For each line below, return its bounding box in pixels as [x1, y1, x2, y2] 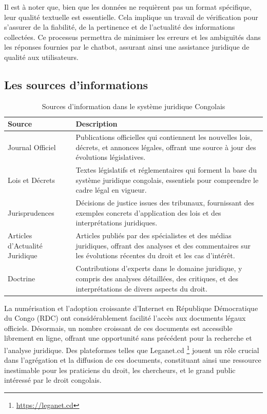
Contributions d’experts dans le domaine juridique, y [75, 263, 242, 274]
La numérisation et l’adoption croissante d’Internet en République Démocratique [4, 302, 258, 313]
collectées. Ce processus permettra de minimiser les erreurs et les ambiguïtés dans [4, 31, 261, 42]
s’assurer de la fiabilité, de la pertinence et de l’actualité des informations [4, 22, 235, 32]
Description [75, 118, 118, 129]
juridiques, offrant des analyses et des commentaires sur [75, 240, 251, 251]
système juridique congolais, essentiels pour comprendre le [75, 174, 259, 185]
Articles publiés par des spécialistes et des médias [75, 230, 232, 241]
